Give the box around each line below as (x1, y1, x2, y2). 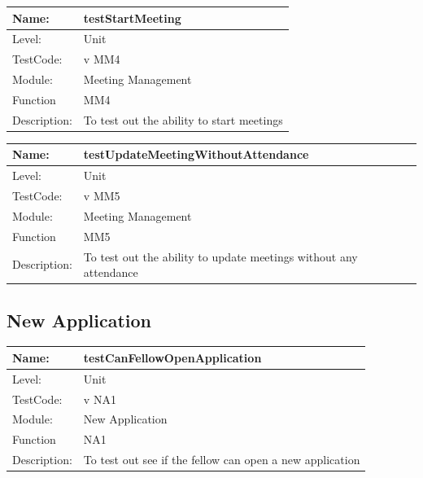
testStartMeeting (83, 9, 181, 26)
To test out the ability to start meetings (83, 111, 283, 128)
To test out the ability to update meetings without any (83, 248, 358, 265)
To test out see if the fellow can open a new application (83, 451, 360, 468)
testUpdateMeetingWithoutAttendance (83, 146, 309, 163)
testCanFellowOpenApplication (83, 349, 262, 366)
